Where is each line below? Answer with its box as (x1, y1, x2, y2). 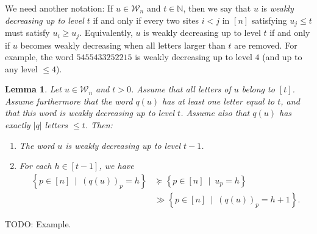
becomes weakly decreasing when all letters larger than (20, 38, 226, 51)
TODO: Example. (5, 217, 71, 230)
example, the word (5, 50, 74, 63)
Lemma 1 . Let (5, 83, 62, 95)
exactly (5, 119, 30, 131)
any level (5, 62, 38, 75)
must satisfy (5, 26, 50, 39)
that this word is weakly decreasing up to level (5, 106, 175, 119)
